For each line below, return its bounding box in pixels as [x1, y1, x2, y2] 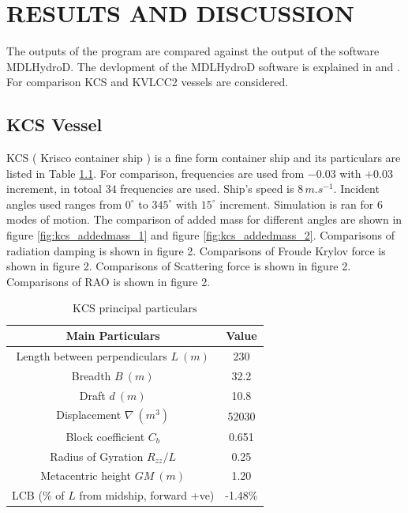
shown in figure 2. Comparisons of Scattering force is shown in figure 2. [6, 258, 351, 274]
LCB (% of [12, 487, 65, 504]
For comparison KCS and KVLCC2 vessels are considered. [6, 74, 289, 90]
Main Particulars [66, 327, 160, 344]
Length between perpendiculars [16, 347, 167, 364]
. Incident [333, 180, 380, 197]
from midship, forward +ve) [79, 487, 215, 504]
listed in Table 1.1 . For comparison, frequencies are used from [6, 164, 305, 181]
